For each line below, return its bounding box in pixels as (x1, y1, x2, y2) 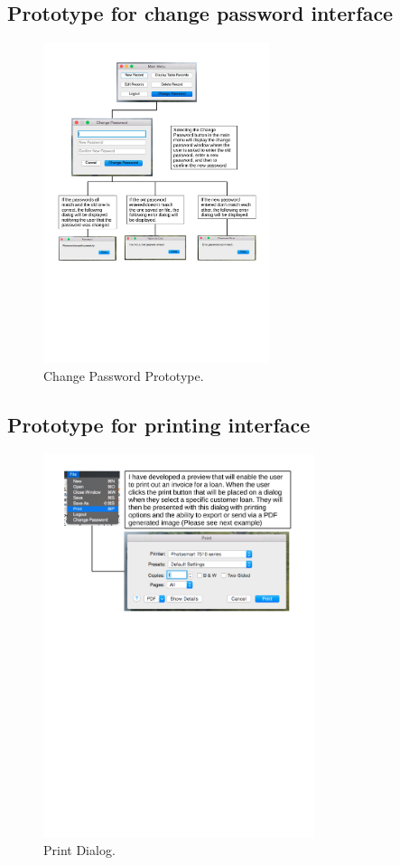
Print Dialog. (43, 841, 116, 860)
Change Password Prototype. (43, 366, 204, 385)
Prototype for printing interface (7, 410, 311, 438)
